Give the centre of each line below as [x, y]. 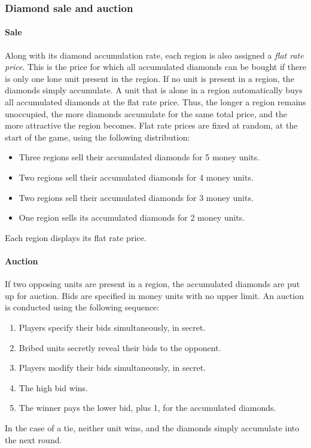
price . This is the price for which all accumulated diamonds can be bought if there [155, 67]
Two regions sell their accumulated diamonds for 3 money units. [136, 197]
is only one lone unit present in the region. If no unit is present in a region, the [150, 78]
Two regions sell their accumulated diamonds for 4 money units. [136, 177]
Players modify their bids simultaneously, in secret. [112, 368]
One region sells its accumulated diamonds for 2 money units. [132, 217]
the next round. [33, 439]
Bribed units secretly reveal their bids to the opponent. [120, 347]
